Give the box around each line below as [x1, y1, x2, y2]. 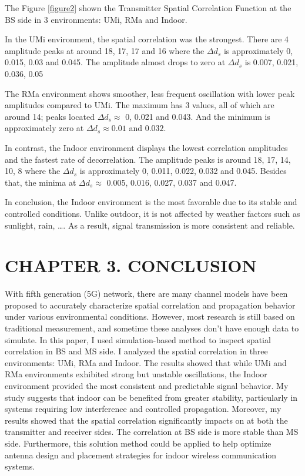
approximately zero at [5, 122, 84, 134]
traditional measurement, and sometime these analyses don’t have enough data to [5, 322, 299, 334]
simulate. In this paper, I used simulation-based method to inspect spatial [5, 333, 271, 346]
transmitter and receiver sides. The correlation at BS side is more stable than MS [5, 425, 299, 438]
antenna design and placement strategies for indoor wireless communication [5, 448, 277, 461]
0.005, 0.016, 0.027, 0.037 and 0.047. [106, 176, 237, 188]
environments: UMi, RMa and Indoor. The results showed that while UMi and [5, 356, 287, 368]
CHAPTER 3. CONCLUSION [5, 253, 257, 277]
